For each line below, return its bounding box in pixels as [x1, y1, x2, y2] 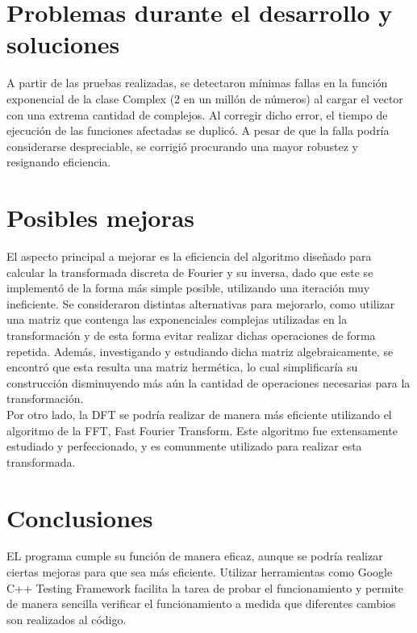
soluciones [6, 27, 120, 61]
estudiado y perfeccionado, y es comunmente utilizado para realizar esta [6, 438, 362, 455]
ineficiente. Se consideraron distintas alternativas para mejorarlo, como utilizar [6, 295, 395, 312]
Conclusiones [6, 501, 153, 534]
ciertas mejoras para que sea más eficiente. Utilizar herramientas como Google [6, 564, 393, 581]
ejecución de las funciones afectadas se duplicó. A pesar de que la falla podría [6, 122, 390, 139]
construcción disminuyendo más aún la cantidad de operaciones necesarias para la [6, 374, 411, 391]
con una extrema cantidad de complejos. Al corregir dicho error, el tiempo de [6, 106, 388, 123]
